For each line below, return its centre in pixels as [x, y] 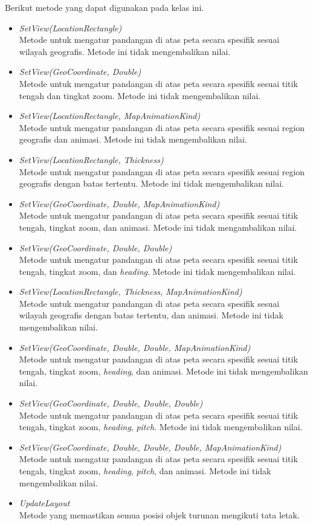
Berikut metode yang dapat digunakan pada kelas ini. [105, 7]
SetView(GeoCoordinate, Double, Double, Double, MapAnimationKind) [150, 447]
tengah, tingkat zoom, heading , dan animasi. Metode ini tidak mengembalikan [163, 371]
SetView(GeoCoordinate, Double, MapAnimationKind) [119, 203]
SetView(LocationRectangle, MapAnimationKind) [110, 116]
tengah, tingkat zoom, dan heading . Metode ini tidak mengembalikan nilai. [157, 271]
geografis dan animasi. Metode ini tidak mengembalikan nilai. [133, 139]
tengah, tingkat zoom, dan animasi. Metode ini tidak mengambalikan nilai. [158, 227]
